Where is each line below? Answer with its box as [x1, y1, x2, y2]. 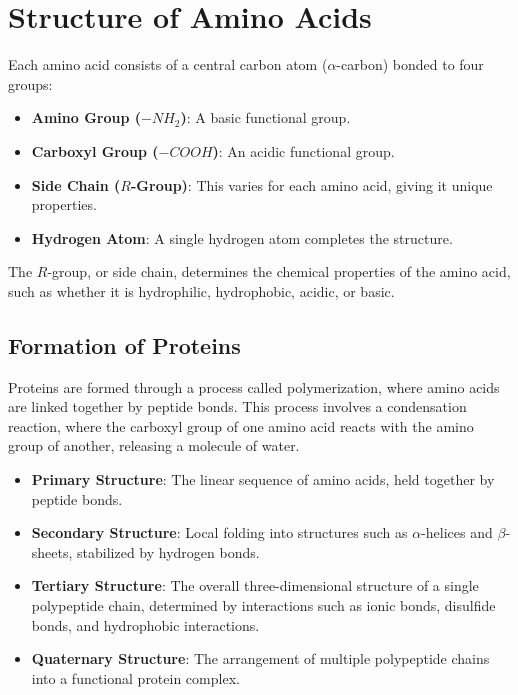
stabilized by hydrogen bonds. [77, 541, 260, 562]
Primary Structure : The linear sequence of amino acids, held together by [31, 469, 495, 490]
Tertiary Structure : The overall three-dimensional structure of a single [31, 575, 479, 596]
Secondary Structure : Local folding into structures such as [31, 522, 408, 543]
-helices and [421, 522, 493, 543]
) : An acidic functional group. [212, 140, 395, 161]
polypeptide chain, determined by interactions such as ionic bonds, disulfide [31, 595, 496, 616]
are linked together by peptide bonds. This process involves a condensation [8, 396, 467, 417]
